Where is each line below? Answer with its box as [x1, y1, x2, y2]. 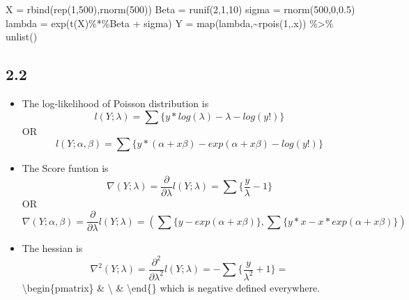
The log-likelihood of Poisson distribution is [22, 95, 209, 110]
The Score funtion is [22, 161, 109, 175]
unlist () [6, 29, 38, 44]
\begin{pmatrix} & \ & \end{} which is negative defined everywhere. [22, 280, 320, 294]
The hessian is [22, 241, 83, 255]
